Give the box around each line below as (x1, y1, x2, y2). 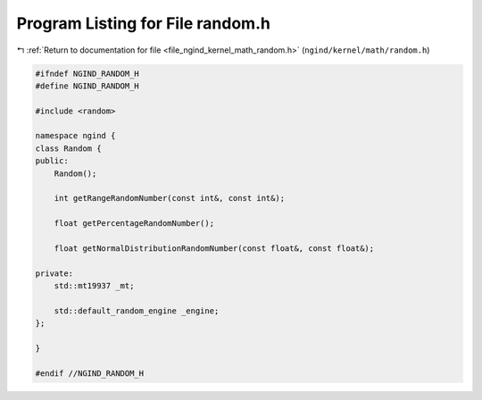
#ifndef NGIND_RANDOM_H (35, 68, 140, 79)
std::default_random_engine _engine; (54, 305, 220, 316)
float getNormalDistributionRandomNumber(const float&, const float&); (54, 244, 375, 254)
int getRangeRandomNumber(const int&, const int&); (54, 193, 286, 204)
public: (35, 156, 69, 166)
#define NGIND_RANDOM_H (35, 80, 140, 91)
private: (35, 268, 74, 279)
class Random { (35, 143, 102, 154)
